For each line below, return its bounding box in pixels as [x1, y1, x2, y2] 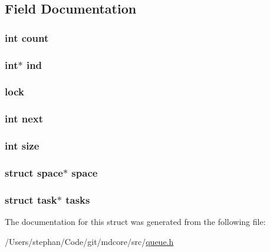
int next [5, 111, 44, 126]
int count [5, 30, 49, 45]
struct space [5, 165, 63, 180]
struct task [5, 192, 57, 207]
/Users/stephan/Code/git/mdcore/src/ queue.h [5, 235, 174, 247]
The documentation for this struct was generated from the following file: [5, 215, 266, 228]
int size [5, 138, 39, 153]
